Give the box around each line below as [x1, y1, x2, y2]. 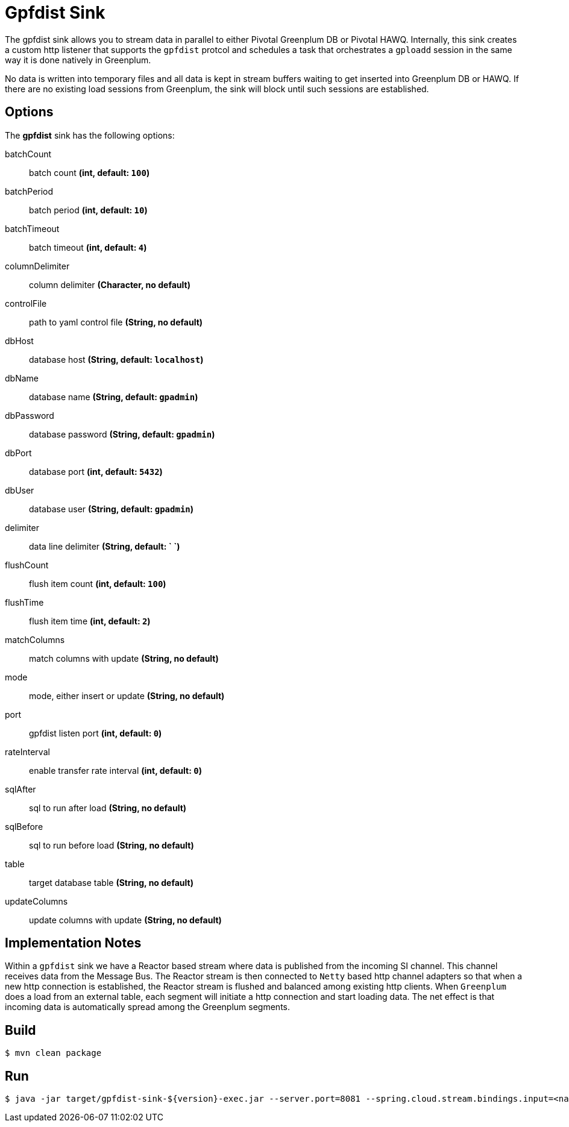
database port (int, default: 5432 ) [29, 466, 163, 477]
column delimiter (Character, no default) [29, 279, 190, 290]
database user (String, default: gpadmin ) [29, 503, 194, 514]
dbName [5, 372, 39, 383]
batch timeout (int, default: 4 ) [29, 242, 147, 253]
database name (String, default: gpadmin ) [29, 391, 198, 402]
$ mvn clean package [5, 1048, 102, 1058]
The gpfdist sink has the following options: [5, 130, 175, 140]
